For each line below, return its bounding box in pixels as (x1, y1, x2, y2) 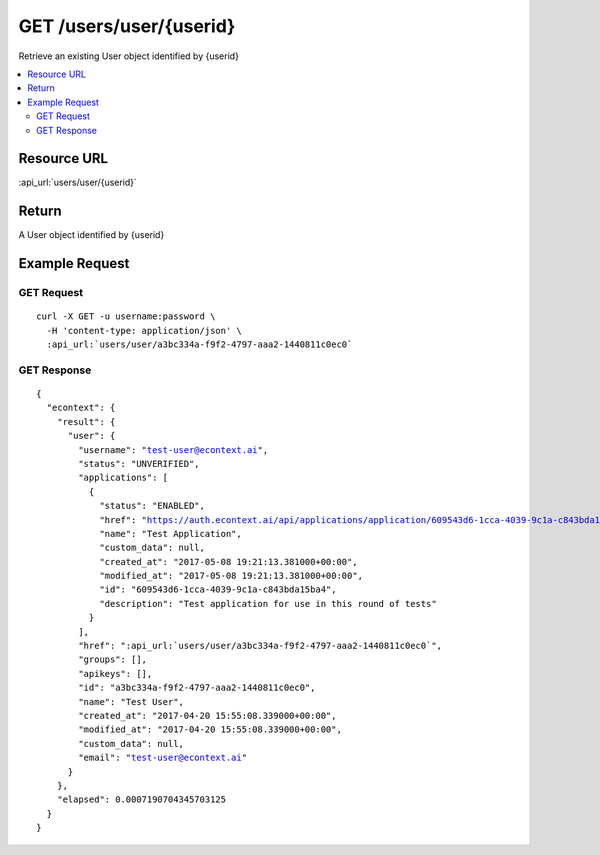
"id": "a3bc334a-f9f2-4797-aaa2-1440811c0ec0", (78, 682, 316, 694)
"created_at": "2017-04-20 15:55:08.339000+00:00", (78, 710, 337, 721)
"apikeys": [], (78, 668, 153, 679)
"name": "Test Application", (99, 528, 242, 539)
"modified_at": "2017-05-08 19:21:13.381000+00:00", (99, 570, 364, 582)
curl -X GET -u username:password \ (36, 311, 216, 322)
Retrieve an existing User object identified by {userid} (18, 50, 240, 62)
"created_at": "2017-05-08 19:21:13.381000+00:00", (99, 556, 359, 567)
